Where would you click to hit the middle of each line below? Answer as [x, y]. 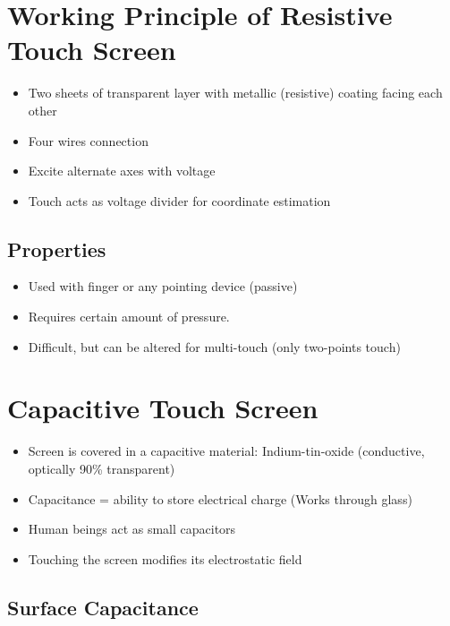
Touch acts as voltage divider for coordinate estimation [179, 200]
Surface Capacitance [103, 607]
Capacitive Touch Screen [163, 408]
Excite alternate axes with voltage [122, 171]
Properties [57, 249]
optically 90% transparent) [102, 468]
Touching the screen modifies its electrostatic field [165, 558]
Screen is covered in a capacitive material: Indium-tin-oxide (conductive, [226, 451]
